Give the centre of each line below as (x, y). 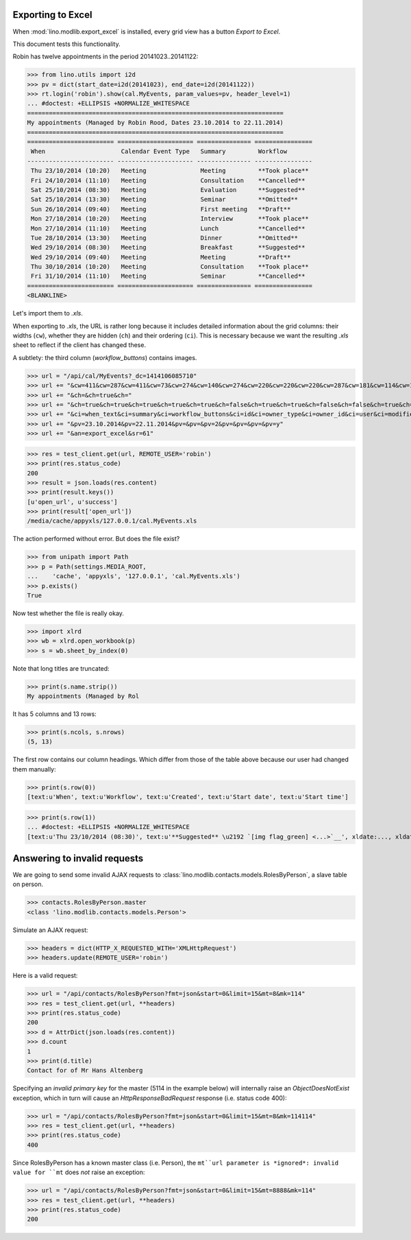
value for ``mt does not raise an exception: (79, 1172)
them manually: (34, 769)
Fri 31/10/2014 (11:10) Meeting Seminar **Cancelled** (168, 276)
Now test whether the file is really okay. (68, 613)
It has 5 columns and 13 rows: (55, 714)
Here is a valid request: (45, 976)
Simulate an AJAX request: (50, 930)
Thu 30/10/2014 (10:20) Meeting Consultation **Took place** (170, 267)
